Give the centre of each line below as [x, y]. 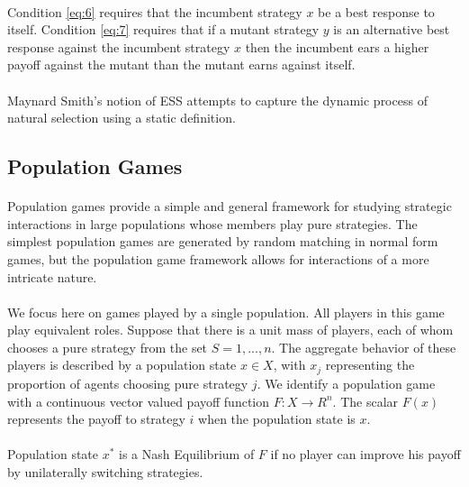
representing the [370, 365]
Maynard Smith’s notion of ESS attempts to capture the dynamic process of [217, 100]
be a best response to [376, 11]
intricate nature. [52, 276]
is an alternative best [392, 29]
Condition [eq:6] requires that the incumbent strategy [155, 11]
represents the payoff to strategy [96, 419]
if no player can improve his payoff [365, 454]
